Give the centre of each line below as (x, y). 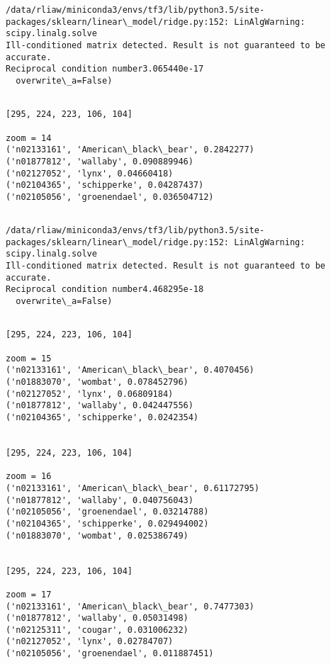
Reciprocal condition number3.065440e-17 (105, 69)
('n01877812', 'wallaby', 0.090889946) (100, 161)
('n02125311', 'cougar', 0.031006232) (97, 630)
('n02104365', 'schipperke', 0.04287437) (105, 185)
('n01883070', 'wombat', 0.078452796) (97, 382)
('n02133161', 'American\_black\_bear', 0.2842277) (130, 150)
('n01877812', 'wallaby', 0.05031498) (97, 618)
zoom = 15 (29, 358)
